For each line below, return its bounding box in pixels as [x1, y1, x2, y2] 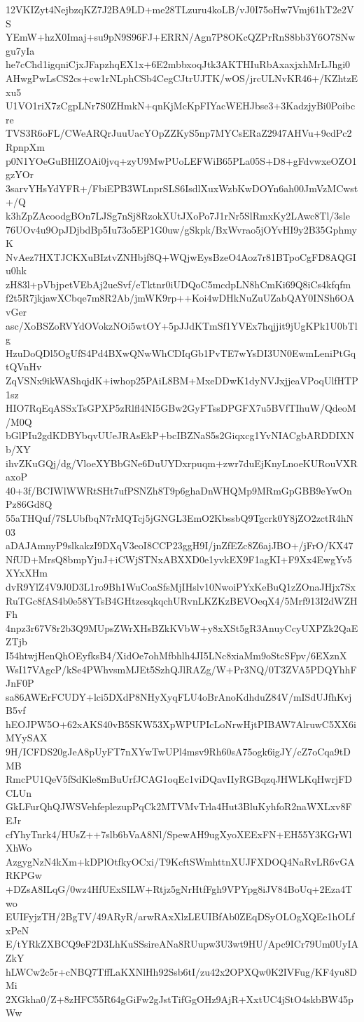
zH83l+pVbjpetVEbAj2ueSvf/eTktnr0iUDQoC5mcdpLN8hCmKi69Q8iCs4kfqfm [6, 276, 351, 291]
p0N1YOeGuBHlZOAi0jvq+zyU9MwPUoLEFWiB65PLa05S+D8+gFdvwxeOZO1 [6, 153, 357, 168]
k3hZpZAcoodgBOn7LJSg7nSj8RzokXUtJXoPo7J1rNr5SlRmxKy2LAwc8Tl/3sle [6, 208, 350, 222]
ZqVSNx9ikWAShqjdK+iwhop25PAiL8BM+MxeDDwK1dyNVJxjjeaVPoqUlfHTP [6, 373, 358, 388]
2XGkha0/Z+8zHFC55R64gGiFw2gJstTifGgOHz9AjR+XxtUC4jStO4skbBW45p [6, 991, 353, 1006]
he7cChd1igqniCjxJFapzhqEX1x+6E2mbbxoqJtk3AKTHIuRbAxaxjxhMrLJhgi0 [6, 57, 351, 72]
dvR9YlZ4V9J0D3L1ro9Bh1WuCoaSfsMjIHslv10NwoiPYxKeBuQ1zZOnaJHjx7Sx [6, 579, 356, 593]
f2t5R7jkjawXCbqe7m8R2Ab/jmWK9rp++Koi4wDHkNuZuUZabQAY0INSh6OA [6, 290, 355, 305]
